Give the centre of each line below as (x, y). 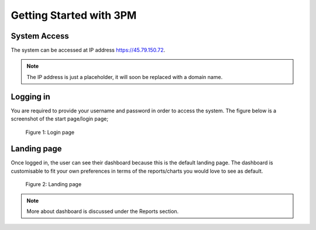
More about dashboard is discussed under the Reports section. (103, 211)
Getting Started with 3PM (74, 15)
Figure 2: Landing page (54, 184)
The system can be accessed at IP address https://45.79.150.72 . (88, 50)
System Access (40, 36)
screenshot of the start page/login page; (59, 119)
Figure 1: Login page (50, 132)
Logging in (31, 97)
